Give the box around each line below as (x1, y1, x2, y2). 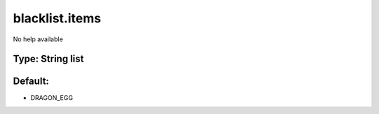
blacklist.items (13, 10, 102, 26)
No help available (13, 35, 63, 43)
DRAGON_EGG (30, 94, 74, 102)
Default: (13, 76, 49, 87)
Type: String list (13, 53, 84, 65)
